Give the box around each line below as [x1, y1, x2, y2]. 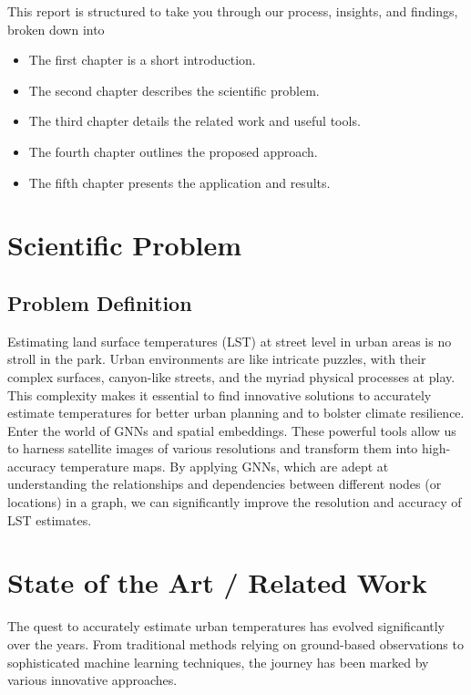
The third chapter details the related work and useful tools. [28, 111, 361, 130]
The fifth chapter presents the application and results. [28, 172, 331, 192]
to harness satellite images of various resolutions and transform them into [7, 439, 418, 458]
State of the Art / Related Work [7, 564, 427, 601]
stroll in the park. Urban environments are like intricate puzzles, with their [7, 349, 426, 368]
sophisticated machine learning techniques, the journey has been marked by [7, 652, 429, 671]
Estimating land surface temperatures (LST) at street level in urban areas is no [7, 331, 452, 350]
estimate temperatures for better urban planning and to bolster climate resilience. [7, 403, 465, 422]
